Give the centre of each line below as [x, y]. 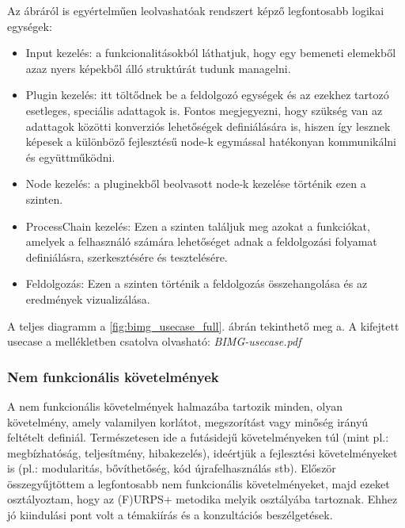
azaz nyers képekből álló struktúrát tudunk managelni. [158, 68]
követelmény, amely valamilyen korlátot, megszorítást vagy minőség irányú [188, 421]
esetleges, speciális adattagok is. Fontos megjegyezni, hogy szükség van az [204, 110]
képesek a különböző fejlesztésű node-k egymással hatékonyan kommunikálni [211, 142]
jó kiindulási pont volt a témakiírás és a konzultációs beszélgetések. [170, 515]
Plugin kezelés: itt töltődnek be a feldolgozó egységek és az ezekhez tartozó [207, 95]
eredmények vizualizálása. [88, 298]
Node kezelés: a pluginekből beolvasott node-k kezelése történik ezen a [196, 184]
